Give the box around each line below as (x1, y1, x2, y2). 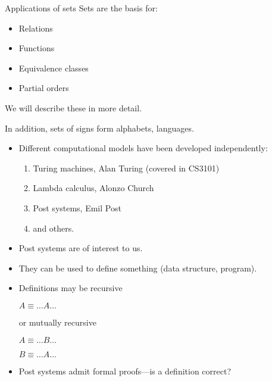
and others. (33, 221, 74, 234)
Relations (18, 21, 53, 34)
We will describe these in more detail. (5, 101, 142, 114)
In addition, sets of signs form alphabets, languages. (5, 121, 194, 134)
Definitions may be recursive (18, 282, 123, 294)
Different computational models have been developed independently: (18, 142, 268, 154)
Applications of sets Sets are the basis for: (5, 2, 158, 14)
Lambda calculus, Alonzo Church (33, 182, 154, 194)
